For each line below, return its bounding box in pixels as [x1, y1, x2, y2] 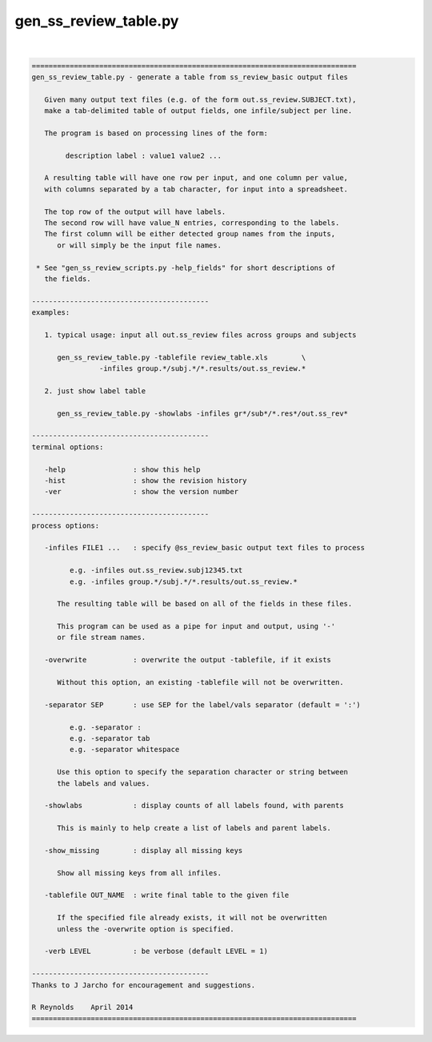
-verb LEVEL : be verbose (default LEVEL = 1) [44, 947, 268, 956]
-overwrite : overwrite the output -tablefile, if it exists [44, 655, 332, 665]
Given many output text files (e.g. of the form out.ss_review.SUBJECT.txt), [44, 95, 357, 104]
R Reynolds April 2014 [31, 1003, 134, 1012]
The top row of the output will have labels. [44, 207, 226, 216]
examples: [31, 308, 70, 317]
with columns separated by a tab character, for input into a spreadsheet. [44, 184, 348, 194]
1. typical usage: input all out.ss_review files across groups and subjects [44, 330, 357, 340]
